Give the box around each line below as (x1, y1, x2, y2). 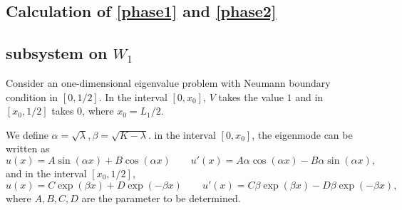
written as (6, 141, 50, 156)
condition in (6, 89, 58, 104)
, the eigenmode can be (252, 127, 353, 142)
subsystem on (6, 42, 108, 64)
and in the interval (6, 165, 87, 180)
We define (6, 127, 48, 142)
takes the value (218, 89, 284, 104)
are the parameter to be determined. (81, 190, 241, 205)
